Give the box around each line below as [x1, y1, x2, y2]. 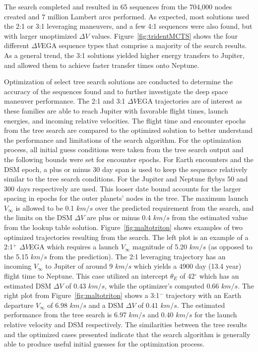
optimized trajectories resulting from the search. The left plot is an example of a [4, 232, 249, 242]
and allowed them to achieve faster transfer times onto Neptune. [4, 59, 199, 70]
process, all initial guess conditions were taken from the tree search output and [4, 144, 244, 155]
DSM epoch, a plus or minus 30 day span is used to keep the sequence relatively [4, 164, 248, 174]
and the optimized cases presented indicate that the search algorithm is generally [4, 329, 251, 339]
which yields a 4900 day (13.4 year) [133, 261, 242, 271]
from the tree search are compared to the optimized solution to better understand [4, 125, 253, 135]
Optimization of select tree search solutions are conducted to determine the [4, 76, 233, 87]
